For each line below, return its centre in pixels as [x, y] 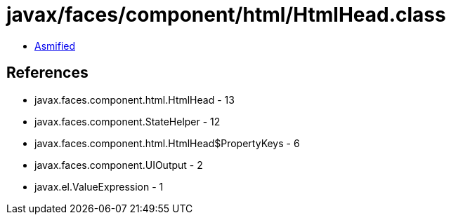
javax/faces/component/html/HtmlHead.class [226, 15]
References [47, 73]
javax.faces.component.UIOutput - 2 [119, 165]
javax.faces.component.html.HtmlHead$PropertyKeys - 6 [167, 143]
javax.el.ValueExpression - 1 [99, 186]
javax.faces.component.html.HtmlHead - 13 [135, 99]
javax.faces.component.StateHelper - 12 [128, 121]
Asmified [55, 46]
